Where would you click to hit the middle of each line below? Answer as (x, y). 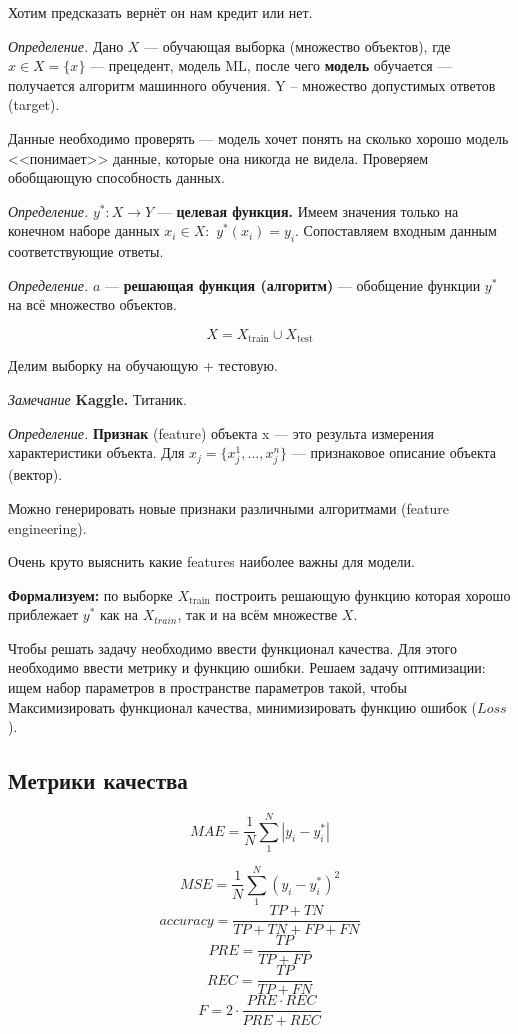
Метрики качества (98, 780)
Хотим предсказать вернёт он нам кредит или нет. (160, 12)
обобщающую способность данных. (116, 177)
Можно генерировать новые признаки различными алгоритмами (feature (228, 507)
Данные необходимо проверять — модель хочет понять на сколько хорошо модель (258, 137)
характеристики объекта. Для (96, 452)
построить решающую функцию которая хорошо (363, 594)
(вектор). (35, 474)
